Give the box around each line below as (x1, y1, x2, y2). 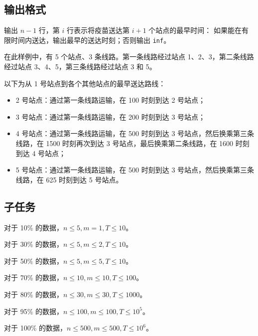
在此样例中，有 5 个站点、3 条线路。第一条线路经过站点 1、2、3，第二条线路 (4, 51, 254, 62)
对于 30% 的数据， (4, 239, 63, 249)
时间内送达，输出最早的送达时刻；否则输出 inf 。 (10, 34, 171, 45)
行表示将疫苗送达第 (67, 25, 130, 35)
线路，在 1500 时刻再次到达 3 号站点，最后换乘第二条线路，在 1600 (15, 138, 234, 149)
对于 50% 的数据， (4, 255, 63, 266)
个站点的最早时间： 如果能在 (148, 25, 242, 35)
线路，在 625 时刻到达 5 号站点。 (15, 174, 123, 184)
